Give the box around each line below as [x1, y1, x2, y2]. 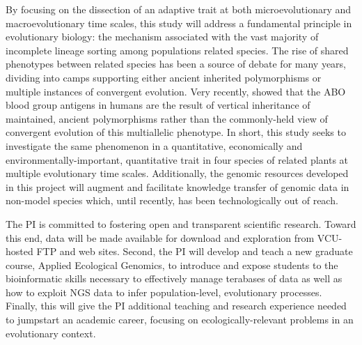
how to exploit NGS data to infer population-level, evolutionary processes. [6, 284, 322, 299]
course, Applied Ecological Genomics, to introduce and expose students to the [6, 257, 338, 272]
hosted [6, 244, 33, 259]
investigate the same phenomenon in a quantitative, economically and [6, 138, 303, 153]
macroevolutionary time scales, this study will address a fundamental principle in [6, 15, 352, 30]
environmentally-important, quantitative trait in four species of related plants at [6, 152, 349, 167]
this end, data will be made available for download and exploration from [6, 230, 315, 245]
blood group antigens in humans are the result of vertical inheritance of [6, 98, 310, 112]
